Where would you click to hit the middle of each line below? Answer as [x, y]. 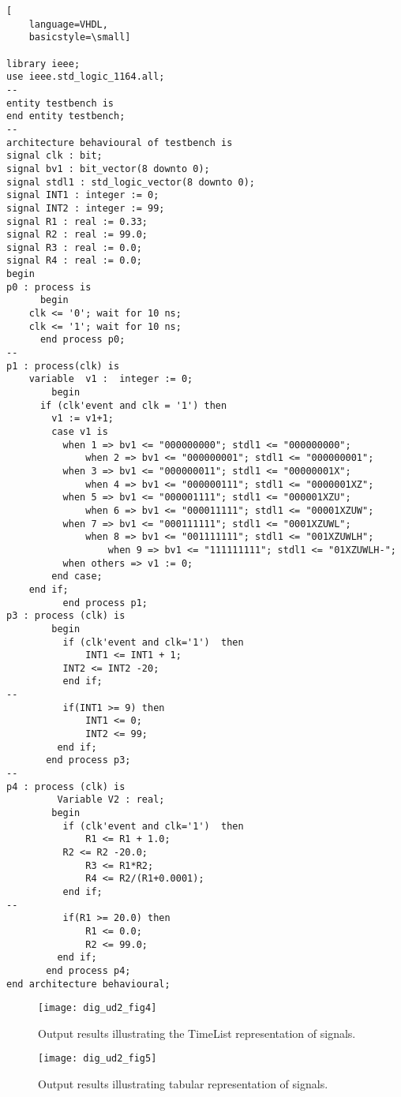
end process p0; [82, 340]
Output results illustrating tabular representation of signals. [183, 1084]
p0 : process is [49, 287]
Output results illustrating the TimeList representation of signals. [197, 1033]
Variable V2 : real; [111, 800]
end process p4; [88, 970]
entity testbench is [60, 103]
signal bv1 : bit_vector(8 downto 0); [108, 168]
